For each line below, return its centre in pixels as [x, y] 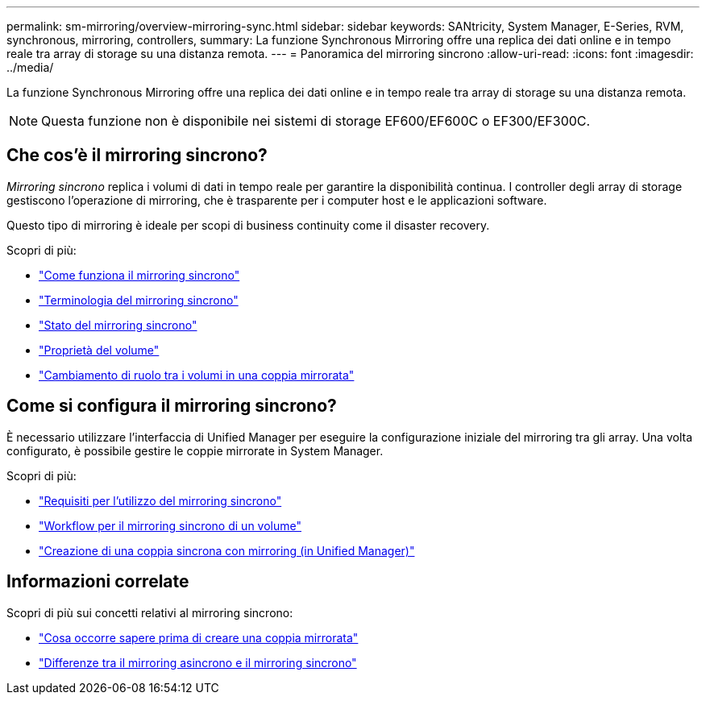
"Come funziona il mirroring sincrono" [139, 275]
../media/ [30, 67]
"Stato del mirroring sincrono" [118, 325]
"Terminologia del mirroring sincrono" [139, 300]
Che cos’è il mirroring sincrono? [137, 156]
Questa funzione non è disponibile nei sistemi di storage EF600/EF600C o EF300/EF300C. [316, 121]
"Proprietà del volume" [99, 350]
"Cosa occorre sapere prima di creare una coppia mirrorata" [199, 637]
